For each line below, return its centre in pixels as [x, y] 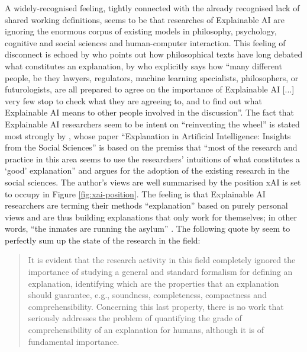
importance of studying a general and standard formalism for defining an [160, 272]
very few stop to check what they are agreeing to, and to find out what [133, 100]
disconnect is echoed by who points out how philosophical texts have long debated [154, 54]
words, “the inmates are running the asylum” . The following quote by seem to [148, 228]
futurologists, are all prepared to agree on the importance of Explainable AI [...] [150, 89]
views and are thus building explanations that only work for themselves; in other [151, 217]
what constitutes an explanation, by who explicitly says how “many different [143, 65]
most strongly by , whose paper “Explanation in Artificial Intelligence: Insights [148, 135]
